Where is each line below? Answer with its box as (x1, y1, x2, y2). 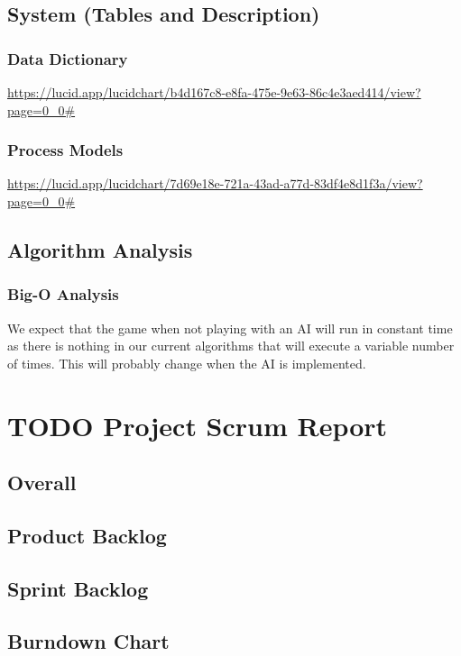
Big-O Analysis (7, 283, 119, 305)
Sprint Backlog (7, 574, 149, 602)
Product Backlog (7, 521, 167, 549)
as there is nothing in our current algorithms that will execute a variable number (7, 336, 455, 355)
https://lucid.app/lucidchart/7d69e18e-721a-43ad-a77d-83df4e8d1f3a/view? (7, 174, 423, 193)
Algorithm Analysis (7, 235, 193, 263)
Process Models (7, 139, 124, 161)
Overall (7, 469, 77, 497)
